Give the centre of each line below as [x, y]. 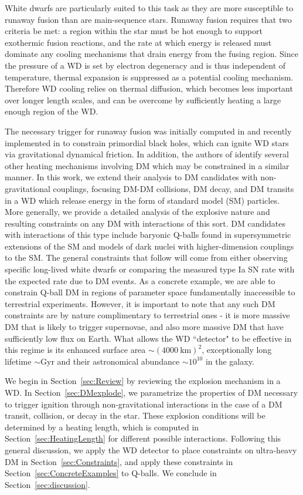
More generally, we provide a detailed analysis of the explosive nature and [137, 212]
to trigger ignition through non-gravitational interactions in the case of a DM [144, 404]
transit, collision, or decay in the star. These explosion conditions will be [135, 415]
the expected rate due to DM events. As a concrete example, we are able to [140, 280]
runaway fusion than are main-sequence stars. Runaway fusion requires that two [148, 19]
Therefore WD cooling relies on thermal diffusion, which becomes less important [149, 88]
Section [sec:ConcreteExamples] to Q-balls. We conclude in [111, 473]
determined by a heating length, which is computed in [102, 427]
